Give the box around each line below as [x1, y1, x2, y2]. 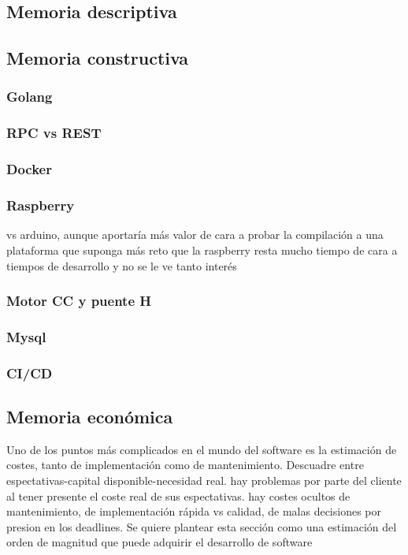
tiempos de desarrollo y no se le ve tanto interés [6, 257, 237, 274]
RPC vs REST [6, 123, 102, 143]
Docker [6, 159, 52, 179]
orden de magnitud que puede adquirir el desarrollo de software [6, 534, 313, 550]
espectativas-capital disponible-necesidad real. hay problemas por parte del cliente [6, 472, 402, 489]
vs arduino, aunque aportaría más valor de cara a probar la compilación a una [6, 226, 384, 243]
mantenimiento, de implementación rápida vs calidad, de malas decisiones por [6, 503, 381, 520]
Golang [6, 87, 53, 106]
